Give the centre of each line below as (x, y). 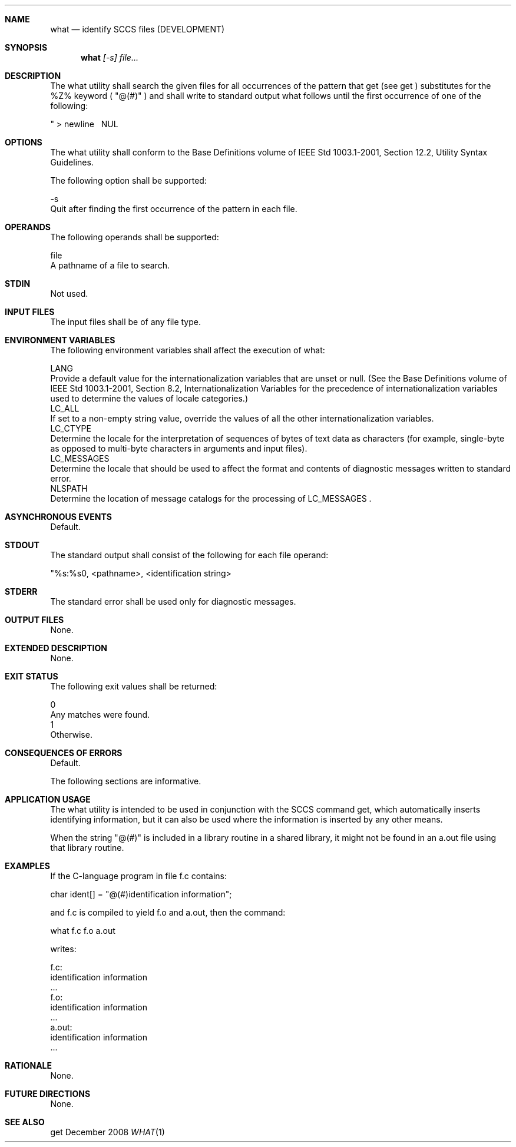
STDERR (21, 591)
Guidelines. (72, 162)
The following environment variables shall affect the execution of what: (188, 350)
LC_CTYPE (71, 428)
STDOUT (22, 545)
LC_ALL (65, 408)
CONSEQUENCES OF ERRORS (64, 753)
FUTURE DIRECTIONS (48, 1094)
